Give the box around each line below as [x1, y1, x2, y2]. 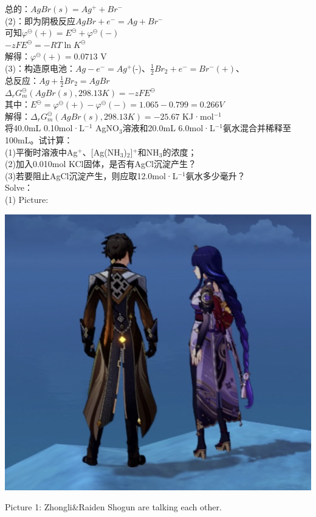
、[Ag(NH [82, 145, 120, 158]
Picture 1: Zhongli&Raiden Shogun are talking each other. [5, 501, 222, 513]
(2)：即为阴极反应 [5, 14, 75, 27]
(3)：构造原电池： [5, 61, 75, 74]
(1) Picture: [5, 193, 49, 205]
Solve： [5, 181, 33, 194]
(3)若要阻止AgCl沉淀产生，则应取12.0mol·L [5, 169, 178, 182]
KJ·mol [182, 109, 214, 122]
